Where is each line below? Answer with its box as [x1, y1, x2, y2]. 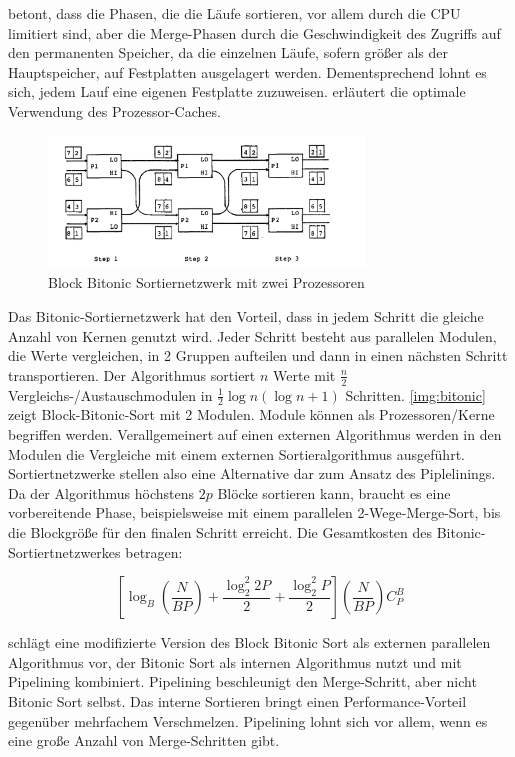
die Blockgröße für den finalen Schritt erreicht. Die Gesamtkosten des [8, 521, 433, 542]
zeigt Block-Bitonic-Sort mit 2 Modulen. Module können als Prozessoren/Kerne [8, 404, 495, 425]
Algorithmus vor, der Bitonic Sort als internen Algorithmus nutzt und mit [8, 651, 462, 672]
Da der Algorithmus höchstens [8, 482, 195, 503]
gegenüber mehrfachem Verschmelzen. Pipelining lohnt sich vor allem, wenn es [8, 710, 488, 731]
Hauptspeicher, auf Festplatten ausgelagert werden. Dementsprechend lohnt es [8, 61, 487, 82]
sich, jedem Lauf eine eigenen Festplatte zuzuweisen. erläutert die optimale [8, 81, 466, 102]
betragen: [125, 541, 183, 562]
